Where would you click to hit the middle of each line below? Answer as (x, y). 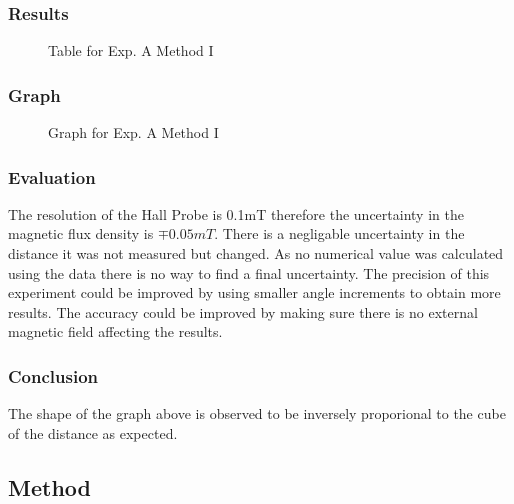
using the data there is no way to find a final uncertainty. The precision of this (249, 272)
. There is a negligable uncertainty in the (339, 233)
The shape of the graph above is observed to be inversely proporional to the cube (257, 413)
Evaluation (52, 176)
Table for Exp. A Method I (131, 50)
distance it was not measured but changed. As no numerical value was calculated (256, 253)
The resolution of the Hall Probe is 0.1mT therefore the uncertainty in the (236, 213)
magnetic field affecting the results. (115, 331)
